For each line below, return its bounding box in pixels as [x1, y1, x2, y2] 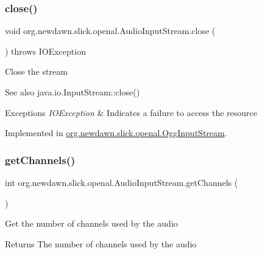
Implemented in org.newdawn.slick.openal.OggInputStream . [5, 126, 227, 139]
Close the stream [5, 65, 68, 78]
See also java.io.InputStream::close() [5, 86, 140, 98]
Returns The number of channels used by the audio [5, 237, 197, 250]
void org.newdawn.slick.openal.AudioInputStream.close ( [5, 24, 216, 37]
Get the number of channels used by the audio [5, 217, 178, 230]
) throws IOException [5, 44, 86, 57]
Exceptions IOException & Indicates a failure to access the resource [5, 106, 258, 118]
